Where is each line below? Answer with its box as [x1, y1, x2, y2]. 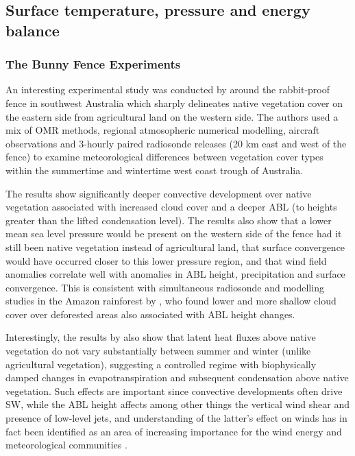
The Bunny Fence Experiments [5, 56, 181, 73]
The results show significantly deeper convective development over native [5, 186, 312, 200]
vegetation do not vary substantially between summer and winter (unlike [5, 344, 311, 358]
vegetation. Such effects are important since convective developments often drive [5, 383, 343, 398]
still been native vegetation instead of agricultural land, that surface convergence [5, 239, 345, 254]
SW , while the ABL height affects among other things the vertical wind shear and [5, 397, 350, 411]
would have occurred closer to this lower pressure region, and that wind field [5, 253, 327, 267]
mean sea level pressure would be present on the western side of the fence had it [5, 226, 342, 241]
